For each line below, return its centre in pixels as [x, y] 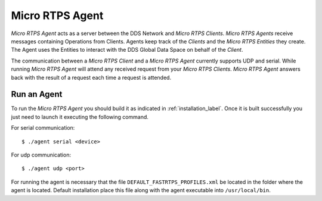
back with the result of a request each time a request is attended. [91, 77]
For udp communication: [41, 155]
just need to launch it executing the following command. [80, 117]
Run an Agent [37, 94]
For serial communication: [43, 128]
